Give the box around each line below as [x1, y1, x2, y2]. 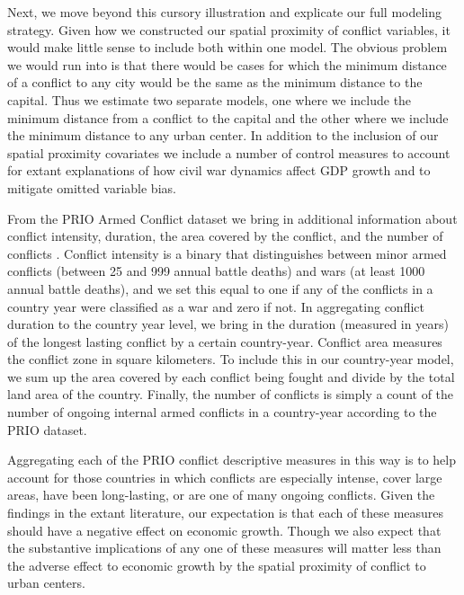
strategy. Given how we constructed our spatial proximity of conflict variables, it [7, 20, 451, 39]
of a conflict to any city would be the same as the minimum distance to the [7, 73, 423, 92]
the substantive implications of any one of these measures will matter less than [7, 538, 442, 557]
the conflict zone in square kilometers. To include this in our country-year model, [7, 350, 454, 369]
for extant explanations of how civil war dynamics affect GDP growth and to [7, 161, 431, 180]
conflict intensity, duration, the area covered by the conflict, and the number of [7, 226, 443, 245]
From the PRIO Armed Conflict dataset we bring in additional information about [7, 209, 458, 227]
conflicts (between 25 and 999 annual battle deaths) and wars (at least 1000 [7, 262, 425, 280]
